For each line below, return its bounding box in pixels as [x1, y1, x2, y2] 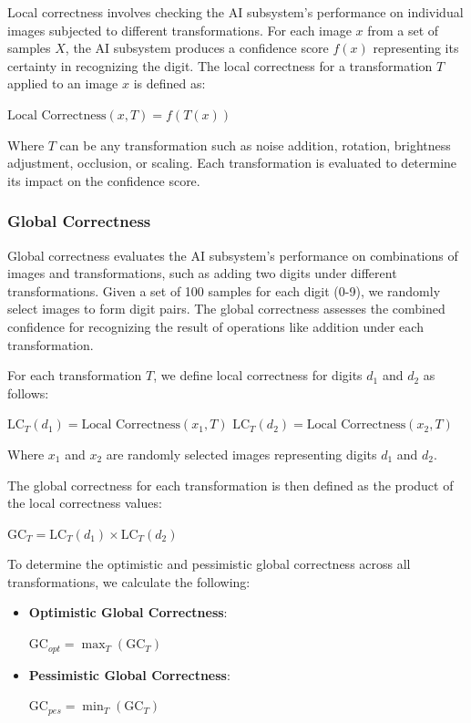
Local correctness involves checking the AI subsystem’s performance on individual [7, 3, 464, 21]
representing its [373, 38, 459, 57]
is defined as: [133, 74, 206, 93]
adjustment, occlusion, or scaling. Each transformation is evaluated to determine [7, 153, 457, 172]
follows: [7, 383, 49, 402]
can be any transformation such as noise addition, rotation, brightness [59, 135, 451, 154]
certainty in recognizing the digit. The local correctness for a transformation [7, 56, 433, 75]
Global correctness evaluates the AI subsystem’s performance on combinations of [7, 245, 458, 264]
